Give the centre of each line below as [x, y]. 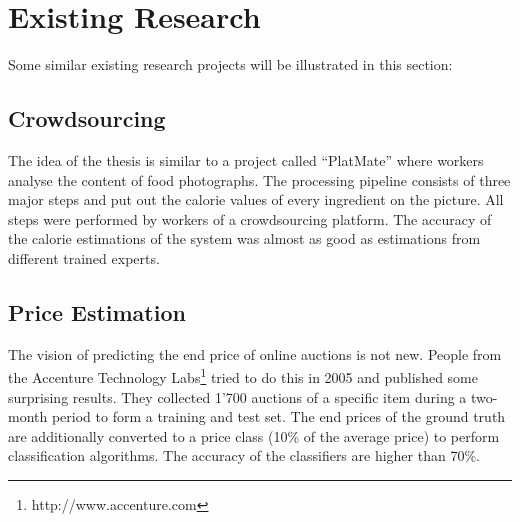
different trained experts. [84, 257]
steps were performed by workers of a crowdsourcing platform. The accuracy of [250, 218]
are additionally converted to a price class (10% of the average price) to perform [254, 435]
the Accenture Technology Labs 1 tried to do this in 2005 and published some [243, 375]
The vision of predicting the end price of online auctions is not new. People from [255, 353]
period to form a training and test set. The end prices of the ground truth [278, 416]
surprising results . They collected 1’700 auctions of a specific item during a [237, 396]
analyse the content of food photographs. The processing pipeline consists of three [259, 179]
